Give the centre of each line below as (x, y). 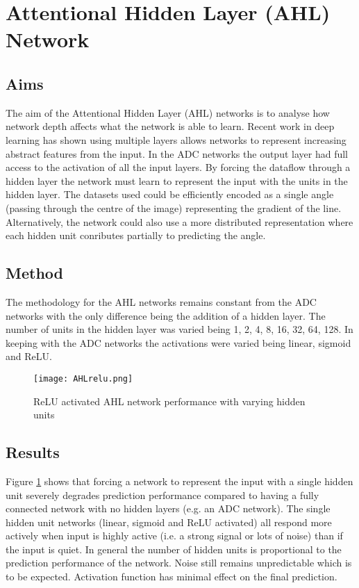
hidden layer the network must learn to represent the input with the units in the (177, 180)
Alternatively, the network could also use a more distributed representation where (179, 221)
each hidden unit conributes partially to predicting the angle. (136, 235)
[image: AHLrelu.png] (83, 378)
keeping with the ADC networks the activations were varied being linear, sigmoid (178, 342)
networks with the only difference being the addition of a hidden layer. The (166, 315)
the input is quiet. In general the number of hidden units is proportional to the (174, 549)
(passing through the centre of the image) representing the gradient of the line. (174, 207)
